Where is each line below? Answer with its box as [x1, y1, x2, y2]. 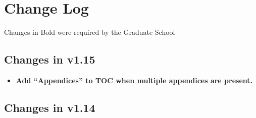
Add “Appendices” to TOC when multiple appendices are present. [16, 75, 252, 85]
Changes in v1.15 [4, 51, 95, 67]
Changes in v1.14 [4, 99, 95, 115]
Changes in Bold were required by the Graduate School [4, 27, 175, 37]
